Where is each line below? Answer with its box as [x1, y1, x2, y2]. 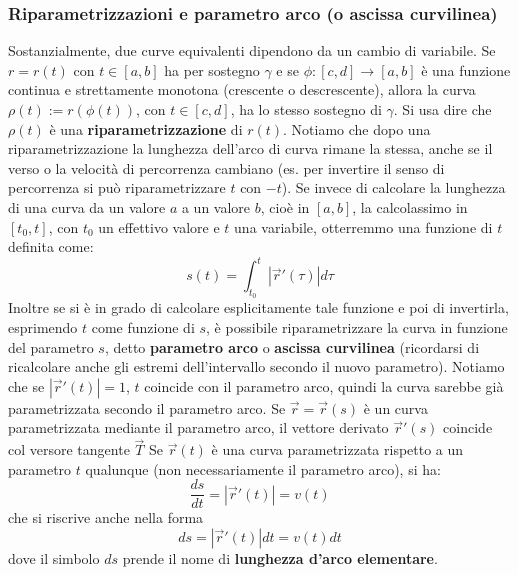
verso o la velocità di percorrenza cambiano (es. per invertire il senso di [8, 157, 445, 178]
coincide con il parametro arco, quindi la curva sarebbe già [144, 375, 504, 396]
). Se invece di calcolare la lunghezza [281, 177, 506, 198]
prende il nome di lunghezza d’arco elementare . [122, 548, 438, 569]
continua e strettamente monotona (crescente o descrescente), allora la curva [8, 79, 476, 100]
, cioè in [260, 196, 310, 217]
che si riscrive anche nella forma [8, 507, 204, 528]
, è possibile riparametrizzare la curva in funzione [206, 317, 508, 338]
